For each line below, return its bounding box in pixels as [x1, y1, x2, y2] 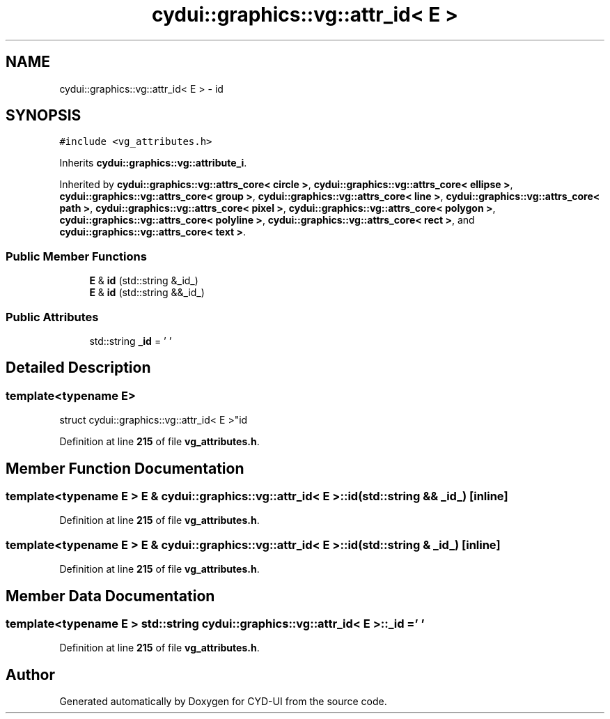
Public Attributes [6, 309, 99, 324]
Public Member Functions [6, 249, 147, 263]
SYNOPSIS [6, 107, 81, 125]
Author [6, 665, 55, 683]
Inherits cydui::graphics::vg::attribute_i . [59, 157, 247, 169]
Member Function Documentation [6, 459, 244, 477]
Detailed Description [6, 359, 151, 377]
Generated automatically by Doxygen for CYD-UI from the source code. [59, 695, 387, 708]
